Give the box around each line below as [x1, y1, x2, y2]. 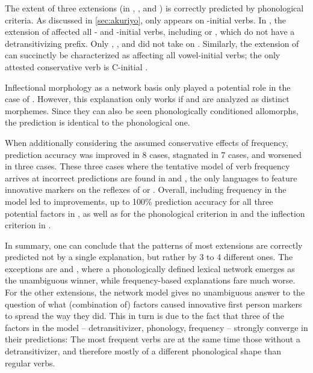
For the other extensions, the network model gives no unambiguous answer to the [5, 286, 305, 299]
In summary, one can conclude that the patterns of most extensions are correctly [5, 238, 303, 251]
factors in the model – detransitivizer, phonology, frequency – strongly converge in [5, 321, 308, 333]
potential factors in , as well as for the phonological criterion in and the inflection [5, 207, 305, 219]
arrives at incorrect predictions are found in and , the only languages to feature [5, 171, 297, 184]
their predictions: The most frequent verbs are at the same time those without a [5, 333, 300, 345]
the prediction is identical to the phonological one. [5, 116, 190, 129]
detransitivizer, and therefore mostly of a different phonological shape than [5, 345, 281, 357]
